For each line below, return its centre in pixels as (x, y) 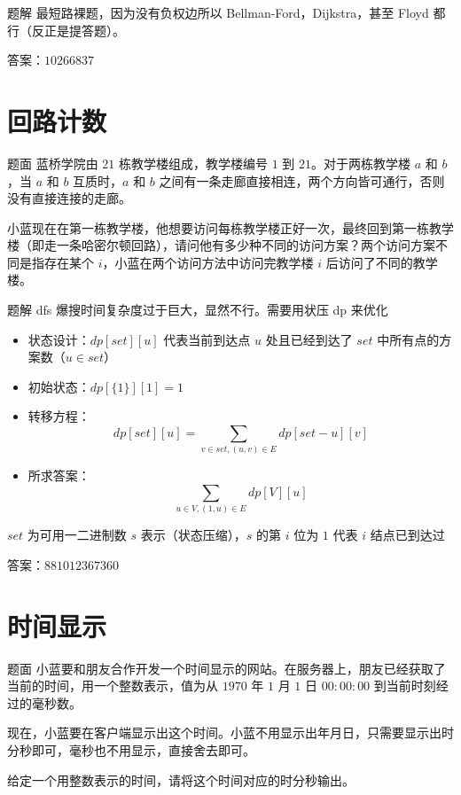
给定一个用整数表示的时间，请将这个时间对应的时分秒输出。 (181, 779)
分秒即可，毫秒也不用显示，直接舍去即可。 (131, 749)
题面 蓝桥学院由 (53, 163)
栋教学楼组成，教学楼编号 (193, 163)
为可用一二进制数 (77, 535)
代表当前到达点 (207, 339)
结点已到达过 (407, 535)
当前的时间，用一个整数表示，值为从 (113, 686)
